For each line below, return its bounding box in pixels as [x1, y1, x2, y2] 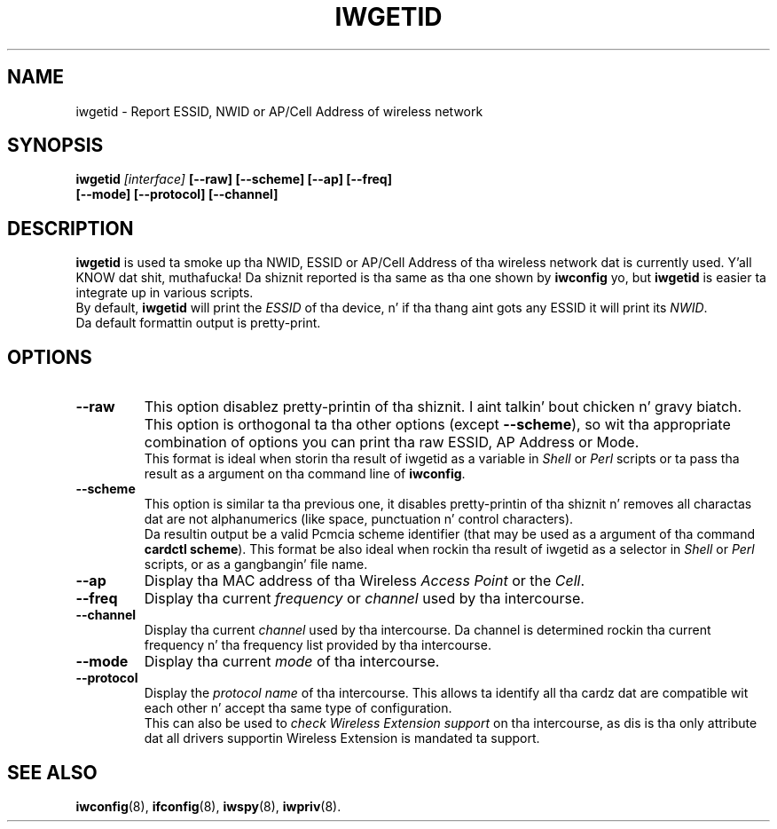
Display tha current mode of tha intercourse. [144, 652, 440, 671]
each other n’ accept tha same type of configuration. [144, 700, 452, 716]
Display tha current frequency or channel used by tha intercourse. [144, 589, 585, 608]
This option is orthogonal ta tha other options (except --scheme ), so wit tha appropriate [144, 415, 731, 434]
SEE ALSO [7, 761, 98, 784]
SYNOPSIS [7, 134, 104, 157]
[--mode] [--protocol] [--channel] [75, 186, 279, 202]
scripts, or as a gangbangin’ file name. [144, 557, 368, 572]
